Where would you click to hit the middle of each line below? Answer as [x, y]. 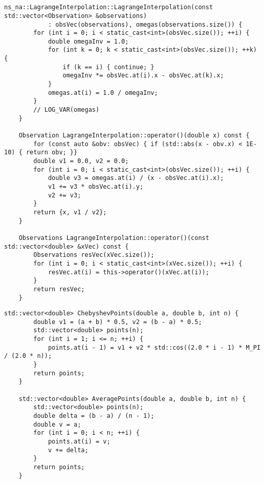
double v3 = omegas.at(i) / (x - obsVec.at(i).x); [136, 178]
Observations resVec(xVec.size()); [94, 255]
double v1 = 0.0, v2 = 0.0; [81, 161]
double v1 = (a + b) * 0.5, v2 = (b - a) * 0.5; [118, 322]
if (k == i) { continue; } [108, 67]
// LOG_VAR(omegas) [67, 110]
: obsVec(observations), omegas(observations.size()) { [145, 24]
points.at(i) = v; [79, 441]
